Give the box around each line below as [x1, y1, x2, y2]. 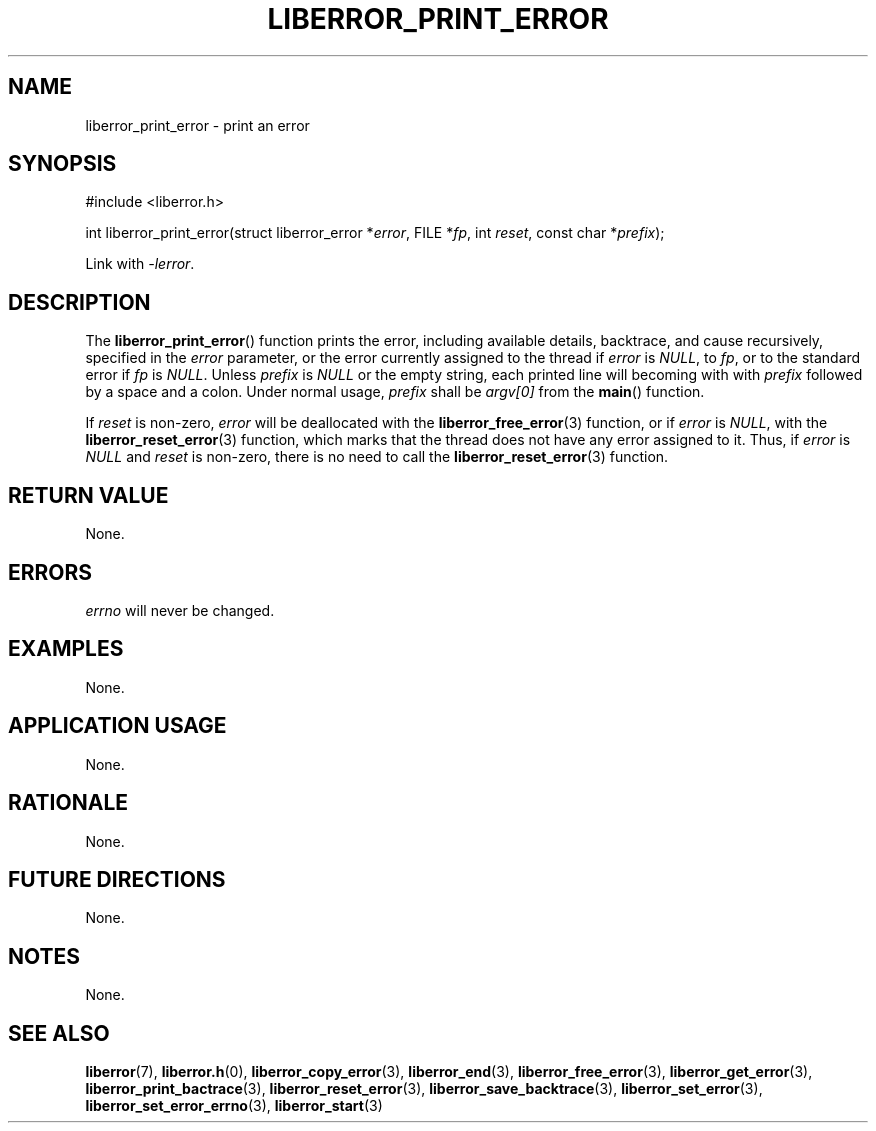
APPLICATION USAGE [8, 713, 227, 739]
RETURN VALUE [8, 482, 169, 508]
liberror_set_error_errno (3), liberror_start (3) [85, 1097, 383, 1115]
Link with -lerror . [85, 255, 195, 273]
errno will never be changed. [85, 601, 275, 619]
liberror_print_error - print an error [85, 116, 310, 134]
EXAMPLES [8, 636, 124, 662]
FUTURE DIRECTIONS [8, 866, 226, 892]
